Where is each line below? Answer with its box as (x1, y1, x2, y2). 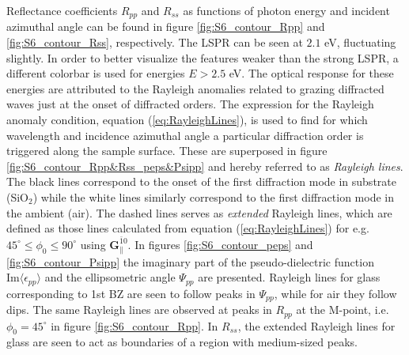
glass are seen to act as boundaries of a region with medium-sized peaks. (6, 334, 358, 350)
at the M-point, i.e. (296, 301, 389, 318)
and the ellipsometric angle (44, 269, 176, 285)
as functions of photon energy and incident (183, 2, 390, 18)
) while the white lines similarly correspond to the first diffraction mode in (32, 188, 394, 205)
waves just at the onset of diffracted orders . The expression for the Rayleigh (6, 96, 374, 112)
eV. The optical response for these (229, 65, 394, 81)
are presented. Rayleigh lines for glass (198, 269, 381, 285)
